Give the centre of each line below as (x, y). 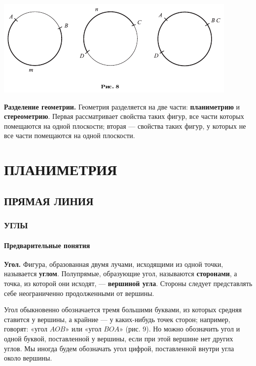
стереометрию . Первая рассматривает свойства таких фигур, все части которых (124, 116)
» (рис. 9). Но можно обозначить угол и (180, 329)
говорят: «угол (26, 329)
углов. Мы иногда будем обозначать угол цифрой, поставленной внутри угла (119, 348)
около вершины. (28, 358)
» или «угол (83, 329)
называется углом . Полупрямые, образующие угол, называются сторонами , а (121, 274)
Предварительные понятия (47, 245)
